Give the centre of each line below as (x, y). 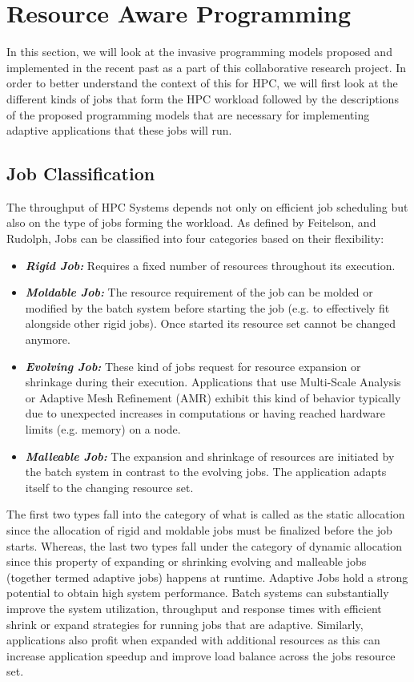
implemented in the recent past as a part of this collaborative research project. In (207, 67)
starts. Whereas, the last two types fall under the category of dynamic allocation (205, 545)
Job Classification (81, 174)
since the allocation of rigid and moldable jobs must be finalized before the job (199, 529)
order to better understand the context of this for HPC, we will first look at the (202, 83)
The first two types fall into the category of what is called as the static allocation (206, 514)
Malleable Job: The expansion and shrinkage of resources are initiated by (210, 456)
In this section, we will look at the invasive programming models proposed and (199, 52)
